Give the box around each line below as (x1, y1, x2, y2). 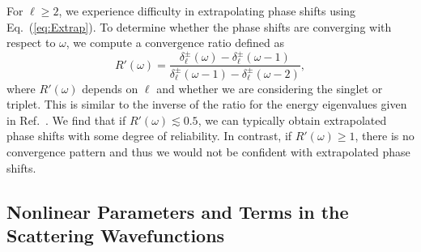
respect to (6, 34, 56, 51)
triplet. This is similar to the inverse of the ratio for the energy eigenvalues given (6, 96, 407, 113)
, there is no (355, 127, 415, 144)
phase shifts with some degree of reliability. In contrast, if (6, 127, 292, 144)
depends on (82, 79, 138, 96)
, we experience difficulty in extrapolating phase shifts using (58, 2, 356, 19)
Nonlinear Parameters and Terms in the (6, 199, 349, 224)
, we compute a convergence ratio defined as (66, 34, 284, 51)
